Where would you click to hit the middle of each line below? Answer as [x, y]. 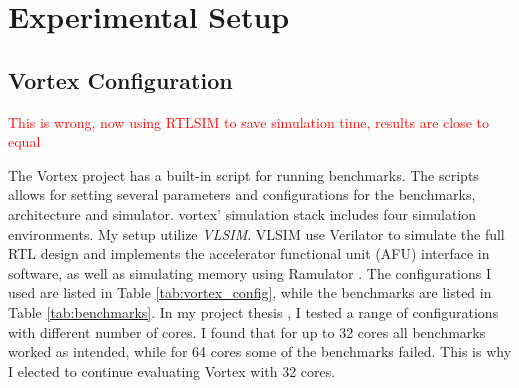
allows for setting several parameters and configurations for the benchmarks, [242, 194]
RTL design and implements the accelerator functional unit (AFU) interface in [249, 253]
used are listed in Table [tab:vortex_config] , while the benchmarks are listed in [250, 292]
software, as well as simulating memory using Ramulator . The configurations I [249, 272]
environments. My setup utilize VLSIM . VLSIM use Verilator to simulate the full [256, 233]
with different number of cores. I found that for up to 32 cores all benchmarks [247, 331]
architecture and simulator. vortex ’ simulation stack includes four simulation [242, 213]
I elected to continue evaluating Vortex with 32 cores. [172, 370]
